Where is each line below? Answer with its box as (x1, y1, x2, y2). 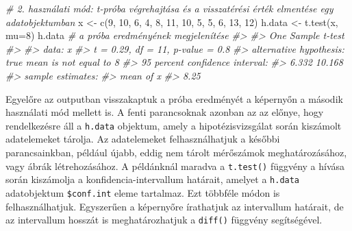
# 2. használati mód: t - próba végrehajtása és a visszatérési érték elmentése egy (5, 1, 334, 15)
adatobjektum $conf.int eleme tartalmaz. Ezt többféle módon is (5, 185, 280, 199)
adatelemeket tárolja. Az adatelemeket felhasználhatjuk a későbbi (5, 132, 280, 146)
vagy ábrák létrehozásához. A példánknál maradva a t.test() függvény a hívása (5, 158, 345, 173)
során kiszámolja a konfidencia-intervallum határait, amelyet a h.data (5, 172, 300, 186)
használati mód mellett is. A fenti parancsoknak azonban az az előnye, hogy (5, 105, 324, 119)
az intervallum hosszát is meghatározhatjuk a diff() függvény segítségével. (5, 212, 323, 227)
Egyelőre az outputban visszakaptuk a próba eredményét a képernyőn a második (5, 91, 343, 106)
